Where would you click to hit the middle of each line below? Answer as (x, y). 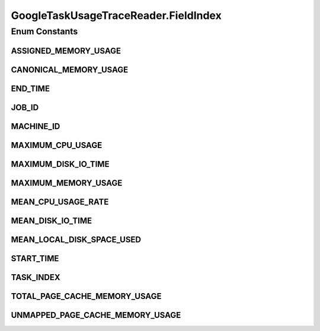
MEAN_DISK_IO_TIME (51, 221)
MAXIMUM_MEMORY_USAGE (67, 183)
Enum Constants (44, 31)
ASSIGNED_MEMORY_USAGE (66, 51)
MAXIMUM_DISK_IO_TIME (60, 164)
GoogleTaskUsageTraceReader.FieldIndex (116, 15)
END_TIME (31, 89)
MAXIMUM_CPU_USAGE (57, 145)
